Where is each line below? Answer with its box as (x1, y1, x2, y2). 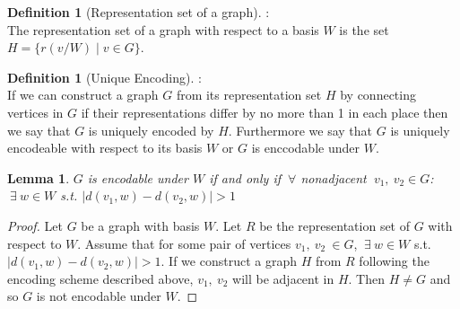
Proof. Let (7, 216, 63, 234)
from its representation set (176, 85, 322, 104)
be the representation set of (259, 216, 411, 234)
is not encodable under (36, 287, 161, 305)
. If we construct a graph (161, 252, 297, 270)
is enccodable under (251, 138, 360, 157)
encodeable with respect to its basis (7, 138, 203, 157)
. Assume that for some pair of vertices (77, 234, 291, 252)
